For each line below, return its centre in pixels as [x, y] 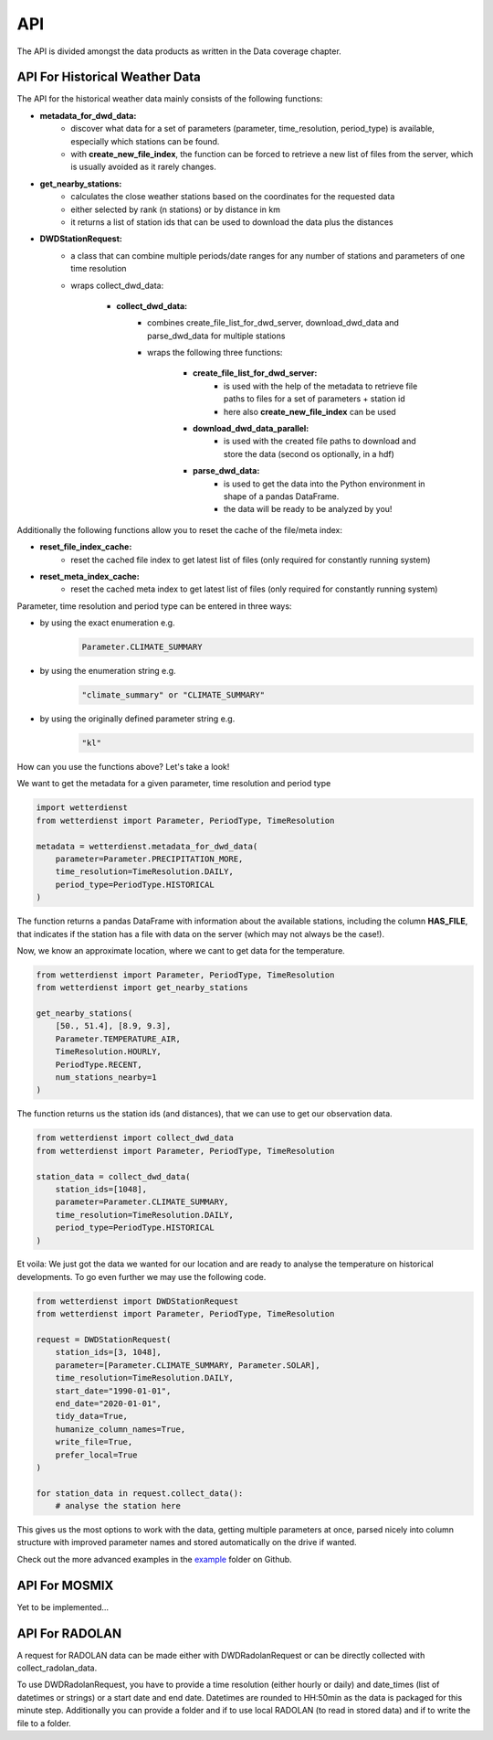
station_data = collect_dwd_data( [113, 1176]
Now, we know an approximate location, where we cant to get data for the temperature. [181, 950]
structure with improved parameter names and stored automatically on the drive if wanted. [187, 1543]
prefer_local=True [96, 1455]
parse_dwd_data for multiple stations [216, 336]
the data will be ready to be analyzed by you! [308, 509]
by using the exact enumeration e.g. [107, 623]
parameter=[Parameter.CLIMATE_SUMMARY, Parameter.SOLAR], [188, 1365]
